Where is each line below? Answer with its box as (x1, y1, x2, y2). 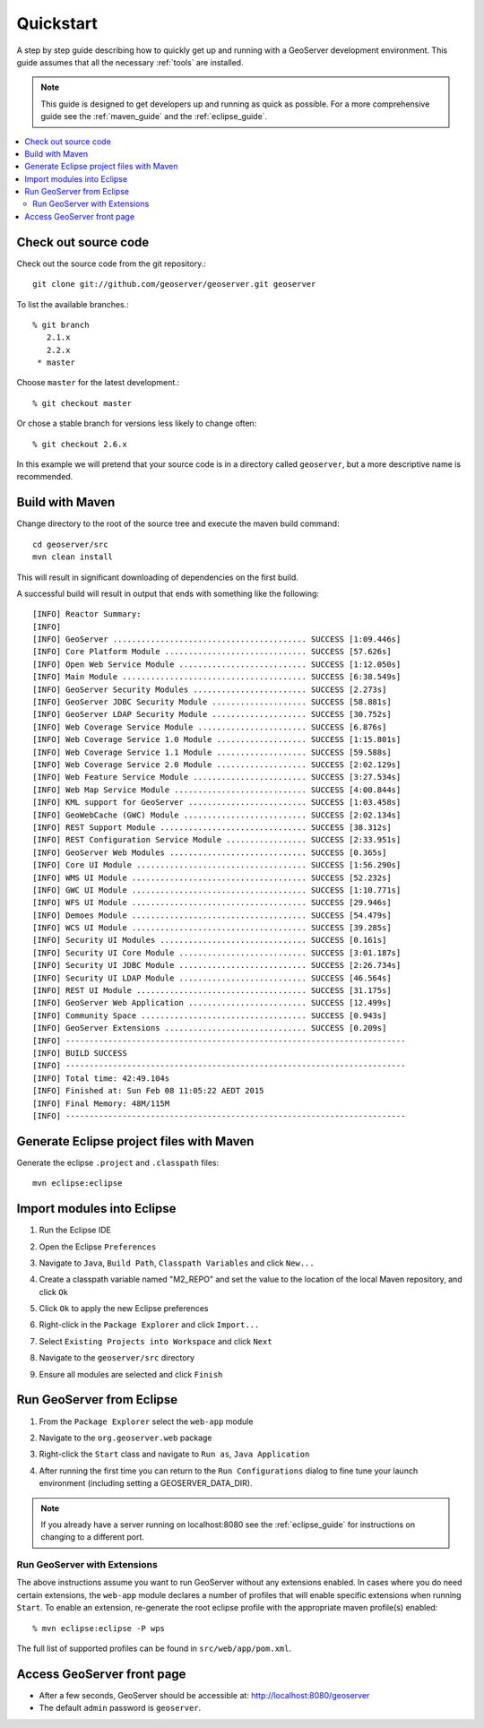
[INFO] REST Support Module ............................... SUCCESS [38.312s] (32, 822, 392, 833)
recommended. (16, 471, 73, 482)
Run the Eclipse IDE (39, 1224, 111, 1236)
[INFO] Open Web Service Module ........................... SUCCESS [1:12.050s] (32, 659, 402, 670)
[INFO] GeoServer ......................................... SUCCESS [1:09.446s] (32, 635, 402, 644)
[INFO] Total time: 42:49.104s (32, 1073, 170, 1084)
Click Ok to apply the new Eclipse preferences (39, 1303, 209, 1314)
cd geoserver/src (32, 539, 108, 549)
